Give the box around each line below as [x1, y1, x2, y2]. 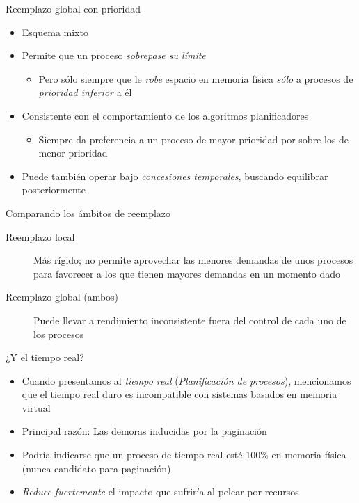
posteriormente [22, 182, 86, 197]
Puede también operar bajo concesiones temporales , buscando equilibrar [22, 168, 328, 183]
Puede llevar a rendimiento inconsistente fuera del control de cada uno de [33, 312, 346, 327]
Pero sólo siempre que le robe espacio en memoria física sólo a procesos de [38, 71, 353, 86]
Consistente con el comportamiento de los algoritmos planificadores [22, 108, 309, 122]
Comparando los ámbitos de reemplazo [6, 205, 171, 220]
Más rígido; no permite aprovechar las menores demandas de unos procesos [33, 253, 353, 267]
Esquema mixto [22, 24, 88, 39]
